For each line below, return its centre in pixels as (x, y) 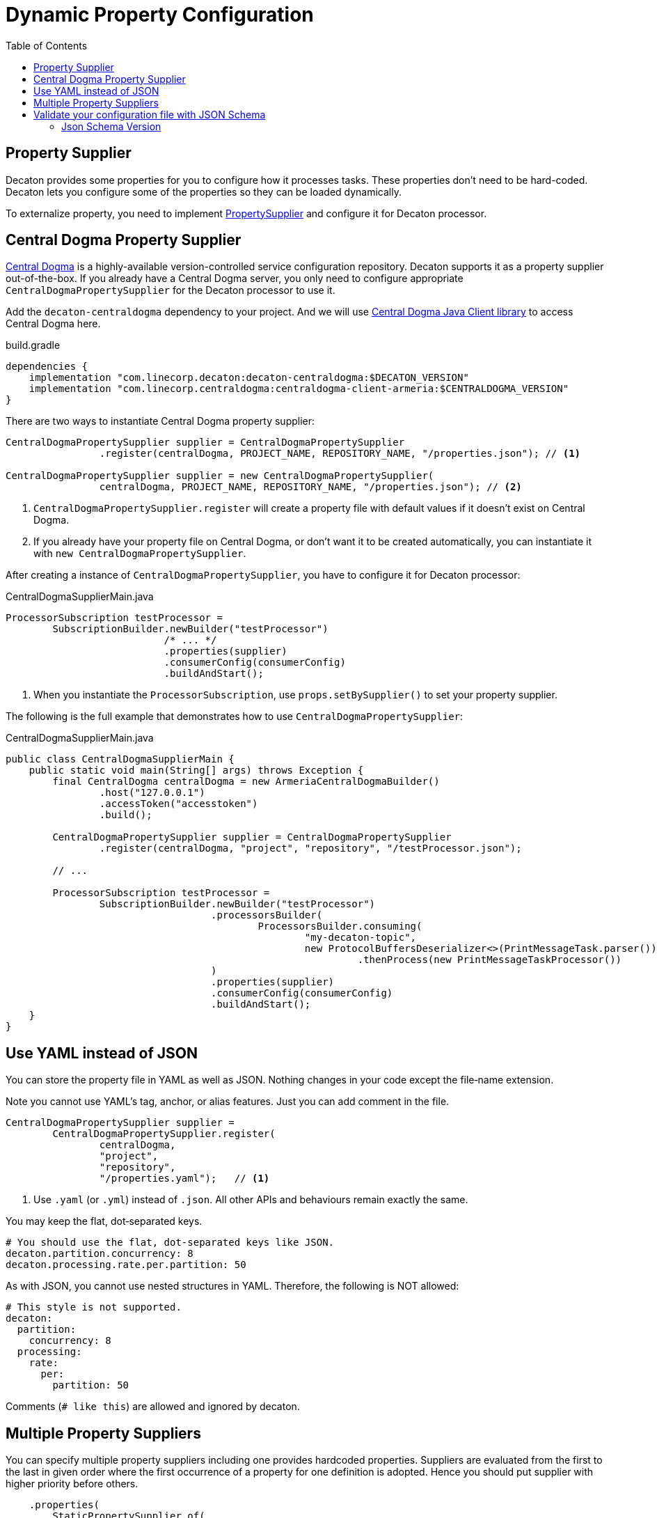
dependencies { (47, 367)
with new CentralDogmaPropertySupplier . (140, 554)
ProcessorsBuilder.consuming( (340, 926)
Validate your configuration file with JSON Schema (150, 114)
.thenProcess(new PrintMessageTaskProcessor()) (490, 960)
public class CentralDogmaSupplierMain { (120, 759)
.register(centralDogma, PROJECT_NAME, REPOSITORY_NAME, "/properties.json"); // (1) (340, 454)
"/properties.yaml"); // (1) (184, 1179)
